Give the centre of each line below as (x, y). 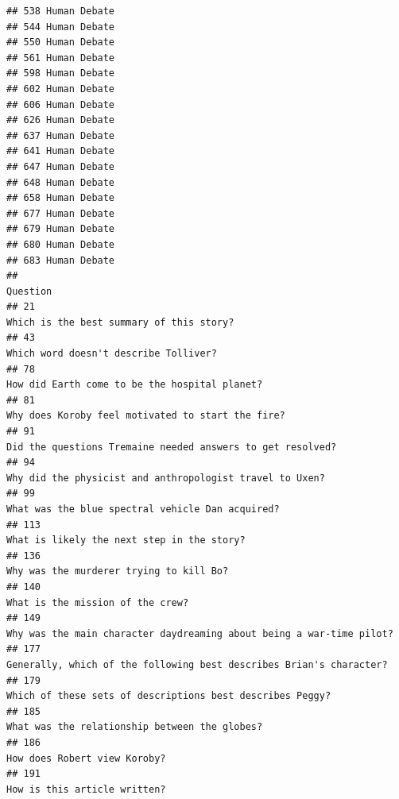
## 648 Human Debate (61, 182)
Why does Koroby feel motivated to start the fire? (146, 416)
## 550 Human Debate (61, 42)
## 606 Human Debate (61, 104)
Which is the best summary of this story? (120, 322)
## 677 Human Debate (61, 213)
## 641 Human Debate (61, 151)
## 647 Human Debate (61, 166)
